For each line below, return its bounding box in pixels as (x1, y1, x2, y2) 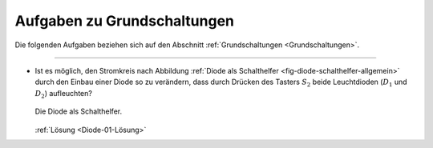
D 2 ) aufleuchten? (34, 88, 92, 100)
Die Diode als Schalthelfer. (34, 106, 123, 116)
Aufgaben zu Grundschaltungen (14, 12, 235, 30)
